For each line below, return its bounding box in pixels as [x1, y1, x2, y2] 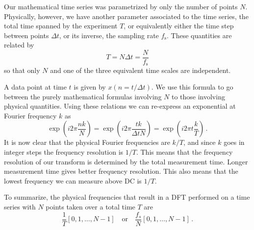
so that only [4, 65, 40, 75]
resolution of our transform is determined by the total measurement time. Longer [4, 156, 248, 166]
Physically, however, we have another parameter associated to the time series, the [4, 11, 249, 21]
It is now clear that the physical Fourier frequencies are [4, 137, 170, 147]
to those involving [171, 91, 225, 101]
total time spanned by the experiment [4, 21, 118, 31]
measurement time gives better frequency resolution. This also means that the [4, 166, 238, 176]
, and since [183, 137, 216, 147]
